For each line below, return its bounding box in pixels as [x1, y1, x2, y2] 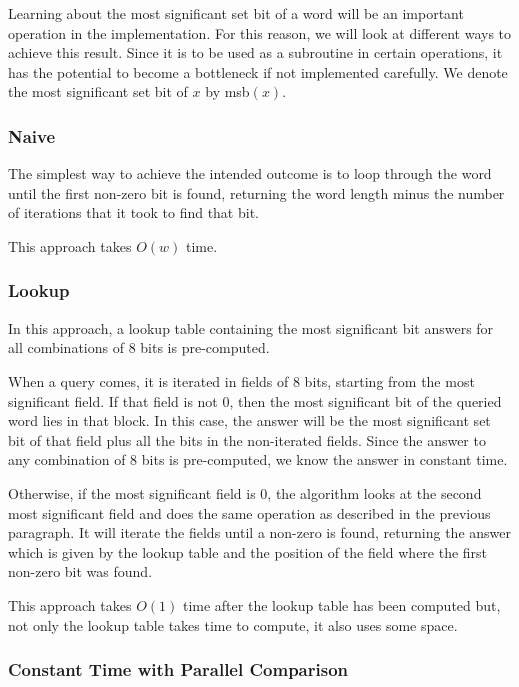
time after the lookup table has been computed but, [182, 594, 501, 615]
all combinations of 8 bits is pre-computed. [8, 337, 270, 358]
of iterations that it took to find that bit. [8, 202, 259, 223]
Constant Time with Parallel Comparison [8, 657, 349, 682]
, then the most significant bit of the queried [229, 390, 502, 411]
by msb [205, 81, 250, 102]
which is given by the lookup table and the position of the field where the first [8, 541, 488, 562]
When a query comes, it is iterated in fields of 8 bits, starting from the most [8, 370, 475, 391]
